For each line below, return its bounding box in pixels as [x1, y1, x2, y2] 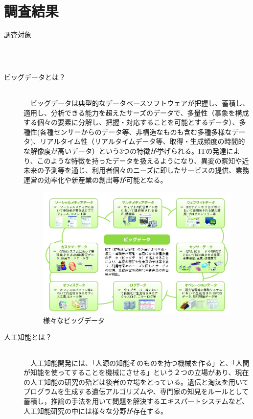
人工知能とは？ [4, 331, 52, 342]
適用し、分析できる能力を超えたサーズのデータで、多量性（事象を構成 [23, 107, 249, 117]
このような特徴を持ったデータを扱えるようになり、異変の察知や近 [37, 155, 249, 165]
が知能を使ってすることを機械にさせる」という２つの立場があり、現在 [23, 367, 249, 377]
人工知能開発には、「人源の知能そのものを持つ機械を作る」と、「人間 [30, 357, 250, 368]
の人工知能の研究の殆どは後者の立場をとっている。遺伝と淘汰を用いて [23, 376, 249, 387]
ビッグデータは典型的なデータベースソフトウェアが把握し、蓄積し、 [30, 98, 250, 108]
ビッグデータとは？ [4, 71, 66, 82]
